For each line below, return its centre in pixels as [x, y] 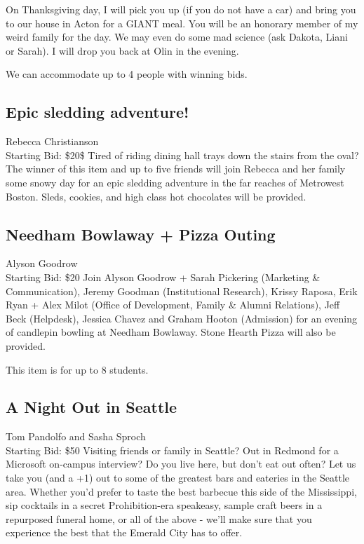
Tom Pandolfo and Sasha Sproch [76, 436]
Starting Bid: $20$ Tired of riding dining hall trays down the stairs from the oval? [182, 155]
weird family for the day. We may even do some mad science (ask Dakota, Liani [177, 37]
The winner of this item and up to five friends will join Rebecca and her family [176, 169]
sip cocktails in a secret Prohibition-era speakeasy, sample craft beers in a [164, 505]
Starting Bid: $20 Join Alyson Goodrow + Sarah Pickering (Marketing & [163, 277]
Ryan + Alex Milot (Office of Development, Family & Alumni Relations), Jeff [173, 305]
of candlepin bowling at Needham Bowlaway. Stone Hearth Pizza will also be [171, 332]
